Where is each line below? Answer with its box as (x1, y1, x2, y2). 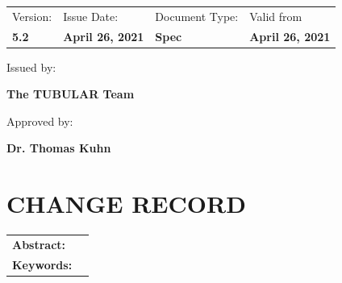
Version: (12, 7, 52, 24)
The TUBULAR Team (6, 85, 135, 102)
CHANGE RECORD (6, 187, 246, 220)
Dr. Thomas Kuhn (6, 139, 111, 156)
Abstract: (12, 235, 66, 252)
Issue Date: (63, 7, 119, 24)
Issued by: (6, 58, 56, 75)
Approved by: (6, 112, 73, 129)
